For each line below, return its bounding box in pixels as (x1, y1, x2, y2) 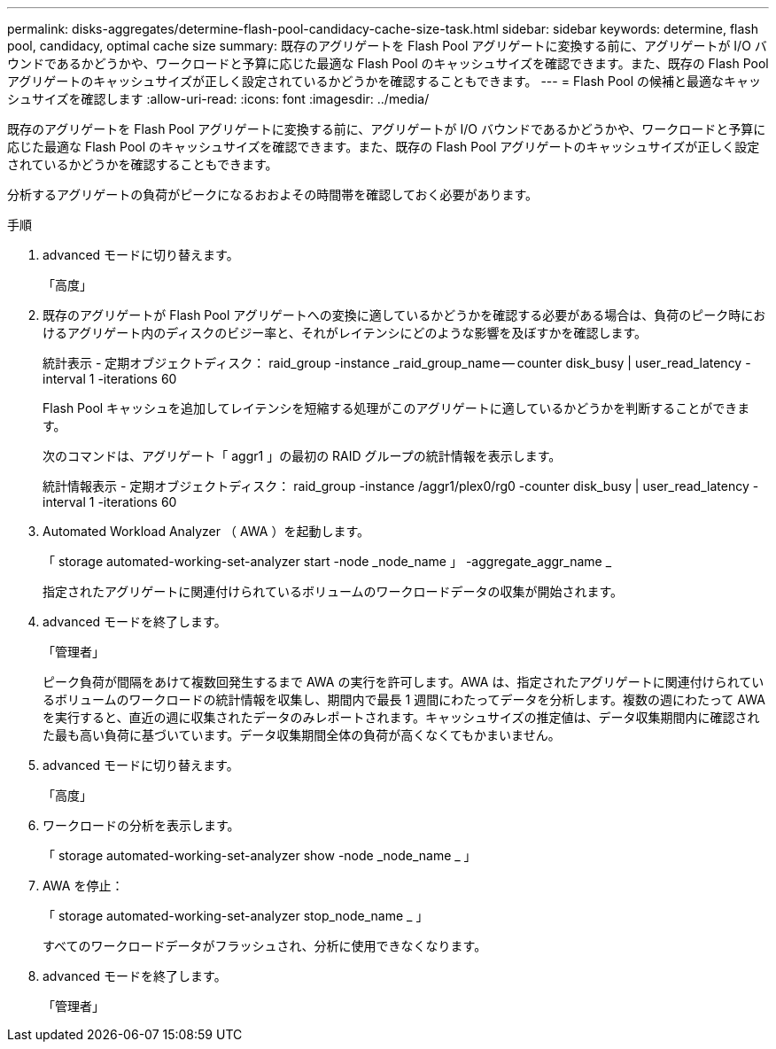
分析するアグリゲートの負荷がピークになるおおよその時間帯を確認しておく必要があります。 (7, 187, 539, 202)
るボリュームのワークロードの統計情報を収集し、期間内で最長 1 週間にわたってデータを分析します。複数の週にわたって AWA (43, 692, 765, 707)
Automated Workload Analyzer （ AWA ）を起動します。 (43, 524, 369, 539)
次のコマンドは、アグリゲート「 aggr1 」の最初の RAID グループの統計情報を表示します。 (43, 448, 562, 463)
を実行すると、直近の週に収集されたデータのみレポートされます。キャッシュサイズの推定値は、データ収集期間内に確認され (43, 710, 760, 725)
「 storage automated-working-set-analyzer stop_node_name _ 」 (43, 908, 429, 923)
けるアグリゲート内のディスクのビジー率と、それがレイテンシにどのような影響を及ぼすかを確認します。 (43, 325, 648, 340)
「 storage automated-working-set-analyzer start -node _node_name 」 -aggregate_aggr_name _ (43, 554, 612, 569)
